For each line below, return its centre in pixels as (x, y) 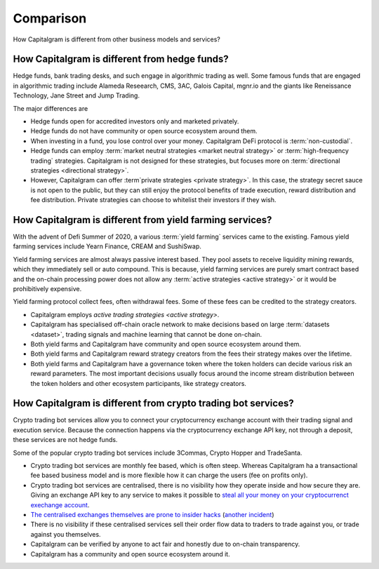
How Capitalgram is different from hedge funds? (121, 59)
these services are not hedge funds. (65, 440)
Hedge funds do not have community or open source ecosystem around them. (144, 131)
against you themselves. (66, 534)
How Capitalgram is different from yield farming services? (142, 220)
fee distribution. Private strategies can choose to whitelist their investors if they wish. (153, 200)
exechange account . (60, 504)
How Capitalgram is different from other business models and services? (117, 39)
